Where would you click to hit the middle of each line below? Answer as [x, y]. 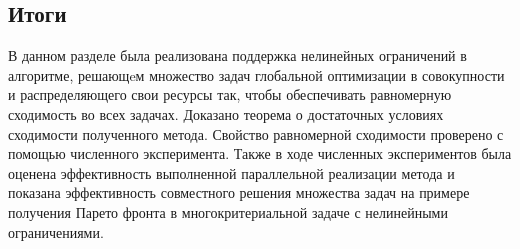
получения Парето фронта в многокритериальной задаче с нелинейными [228, 211]
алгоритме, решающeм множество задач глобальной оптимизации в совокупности [256, 74]
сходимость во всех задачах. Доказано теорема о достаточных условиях [226, 113]
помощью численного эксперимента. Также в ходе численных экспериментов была [260, 153]
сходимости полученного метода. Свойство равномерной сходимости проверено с [256, 133]
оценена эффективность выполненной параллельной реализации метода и [231, 172]
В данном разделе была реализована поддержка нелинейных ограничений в [237, 55]
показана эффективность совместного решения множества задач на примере [239, 192]
